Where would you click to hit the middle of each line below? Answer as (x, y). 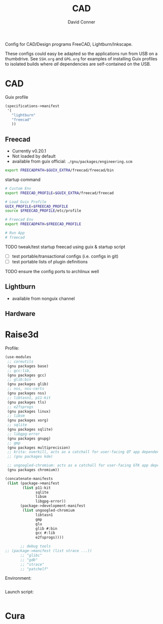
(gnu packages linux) (29, 411)
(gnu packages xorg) (28, 421)
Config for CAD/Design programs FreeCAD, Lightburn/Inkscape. (69, 44)
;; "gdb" (29, 560)
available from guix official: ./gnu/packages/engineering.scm (72, 162)
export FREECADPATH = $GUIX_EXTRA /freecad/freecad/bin (59, 170)
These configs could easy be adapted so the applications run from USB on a (81, 54)
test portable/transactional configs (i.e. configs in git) (65, 256)
